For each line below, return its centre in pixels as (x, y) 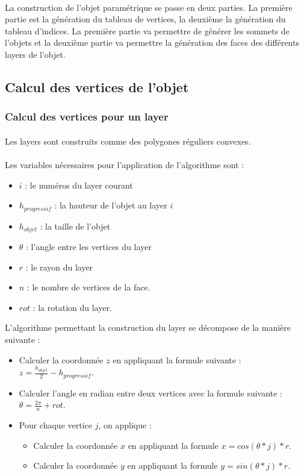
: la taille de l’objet (75, 226)
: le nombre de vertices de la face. (88, 287)
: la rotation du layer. (72, 307)
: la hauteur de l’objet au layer (111, 205)
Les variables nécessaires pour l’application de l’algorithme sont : (125, 164)
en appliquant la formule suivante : (177, 359)
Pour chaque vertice (56, 425)
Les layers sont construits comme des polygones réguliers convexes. (128, 141)
